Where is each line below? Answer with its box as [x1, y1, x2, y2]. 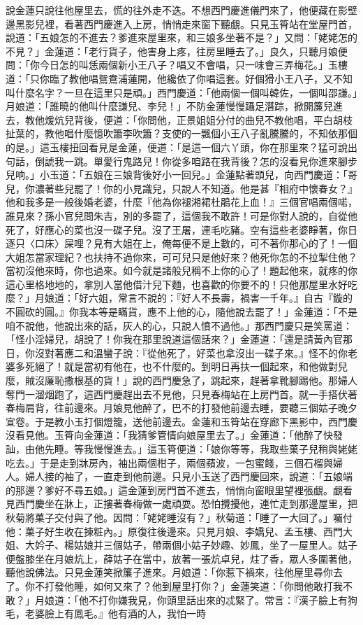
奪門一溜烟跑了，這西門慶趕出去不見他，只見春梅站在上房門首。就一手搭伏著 [6, 386, 357, 401]
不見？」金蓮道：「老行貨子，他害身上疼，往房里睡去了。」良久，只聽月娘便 [6, 43, 348, 58]
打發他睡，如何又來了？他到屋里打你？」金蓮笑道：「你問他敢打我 [44, 578, 343, 593]
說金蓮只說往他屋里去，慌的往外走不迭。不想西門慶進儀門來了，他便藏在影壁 [6, 3, 357, 17]
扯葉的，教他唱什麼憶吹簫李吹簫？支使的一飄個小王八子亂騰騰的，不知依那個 [6, 126, 357, 141]
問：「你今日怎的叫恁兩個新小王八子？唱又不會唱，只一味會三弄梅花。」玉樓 [6, 57, 348, 72]
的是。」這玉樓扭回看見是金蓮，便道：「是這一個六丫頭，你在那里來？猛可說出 [6, 139, 357, 154]
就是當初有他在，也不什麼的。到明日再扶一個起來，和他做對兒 [64, 359, 348, 374]
